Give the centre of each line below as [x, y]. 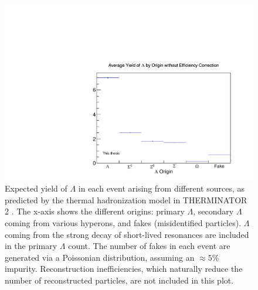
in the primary [31, 246]
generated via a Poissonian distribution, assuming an [100, 257]
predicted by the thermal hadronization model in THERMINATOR [126, 199]
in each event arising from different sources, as [161, 188]
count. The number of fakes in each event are [149, 246]
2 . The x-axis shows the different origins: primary [95, 211]
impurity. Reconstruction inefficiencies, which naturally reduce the [124, 269]
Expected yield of [36, 188]
